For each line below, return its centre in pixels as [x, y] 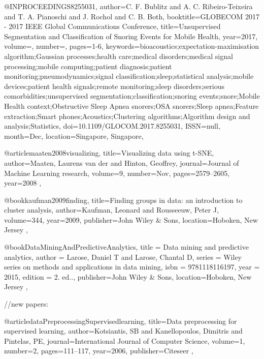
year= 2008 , [23, 183]
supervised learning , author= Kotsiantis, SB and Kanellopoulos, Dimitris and [123, 331]
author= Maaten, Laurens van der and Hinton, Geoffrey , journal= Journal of [122, 162]
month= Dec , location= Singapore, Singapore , [74, 136]
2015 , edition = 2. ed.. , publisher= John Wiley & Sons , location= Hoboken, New [128, 276]
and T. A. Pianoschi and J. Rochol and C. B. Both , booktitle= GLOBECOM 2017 [132, 16]
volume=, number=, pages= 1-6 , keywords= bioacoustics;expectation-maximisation [132, 46]
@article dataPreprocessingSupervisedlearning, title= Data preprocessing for [121, 321]
